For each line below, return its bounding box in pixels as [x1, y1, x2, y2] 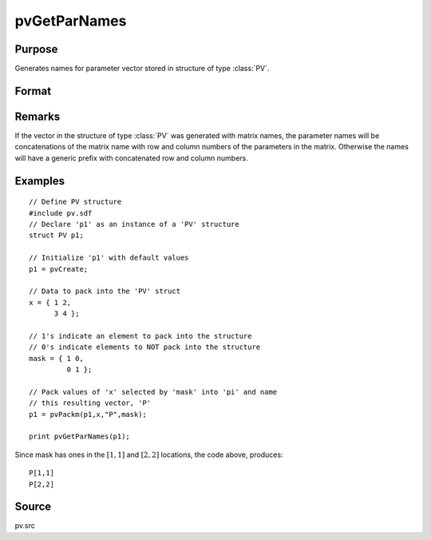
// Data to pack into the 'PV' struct [29, 287, 181, 296]
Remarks [14, 109, 61, 123]
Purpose [14, 42, 58, 56]
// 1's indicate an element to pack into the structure [29, 332, 252, 340]
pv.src [14, 521, 36, 530]
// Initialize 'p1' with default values [29, 253, 189, 263]
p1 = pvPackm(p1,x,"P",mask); [29, 410, 148, 419]
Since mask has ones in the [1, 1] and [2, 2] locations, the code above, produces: [14, 450, 283, 459]
